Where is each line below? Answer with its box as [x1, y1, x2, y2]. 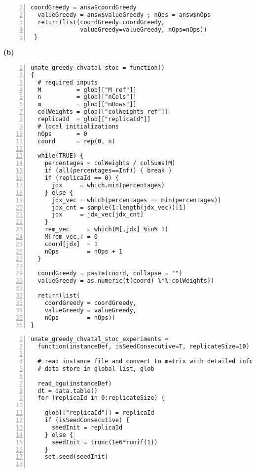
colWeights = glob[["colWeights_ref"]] [37, 108, 169, 116]
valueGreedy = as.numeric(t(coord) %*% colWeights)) [37, 277, 215, 285]
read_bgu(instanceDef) [37, 380, 112, 387]
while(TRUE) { [37, 152, 84, 160]
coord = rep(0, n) [37, 137, 115, 145]
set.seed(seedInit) [44, 453, 109, 461]
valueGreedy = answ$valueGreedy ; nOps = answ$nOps [37, 11, 211, 18]
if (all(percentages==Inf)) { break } [44, 167, 172, 174]
